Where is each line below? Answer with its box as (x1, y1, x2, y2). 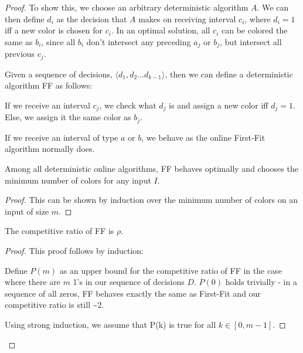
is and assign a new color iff (169, 99, 268, 111)
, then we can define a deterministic (165, 67, 293, 80)
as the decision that (56, 12, 127, 25)
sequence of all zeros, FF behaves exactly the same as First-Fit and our (5, 287, 261, 299)
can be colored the (221, 24, 288, 36)
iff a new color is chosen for (5, 24, 103, 36)
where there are (5, 276, 60, 288)
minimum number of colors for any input (5, 174, 151, 186)
